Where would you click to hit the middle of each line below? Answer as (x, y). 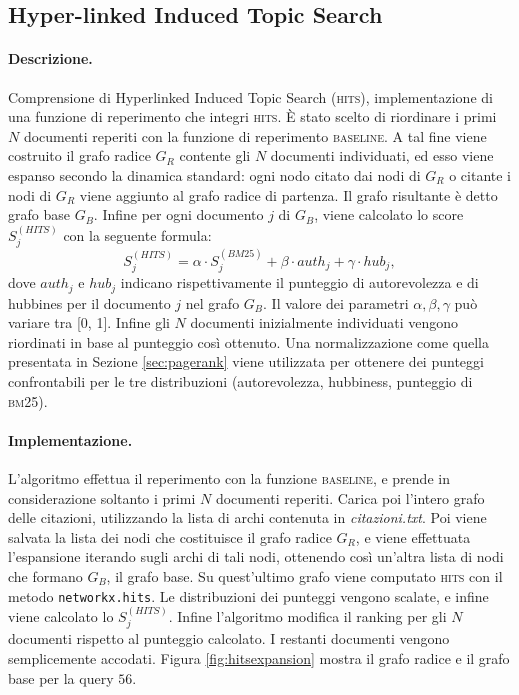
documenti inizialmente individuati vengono (324, 322)
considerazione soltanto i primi (102, 497)
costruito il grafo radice (79, 155)
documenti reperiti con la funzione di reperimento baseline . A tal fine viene (255, 135)
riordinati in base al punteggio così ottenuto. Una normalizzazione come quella (248, 341)
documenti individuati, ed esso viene (382, 155)
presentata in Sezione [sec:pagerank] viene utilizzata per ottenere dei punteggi (246, 361)
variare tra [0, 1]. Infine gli (89, 322)
